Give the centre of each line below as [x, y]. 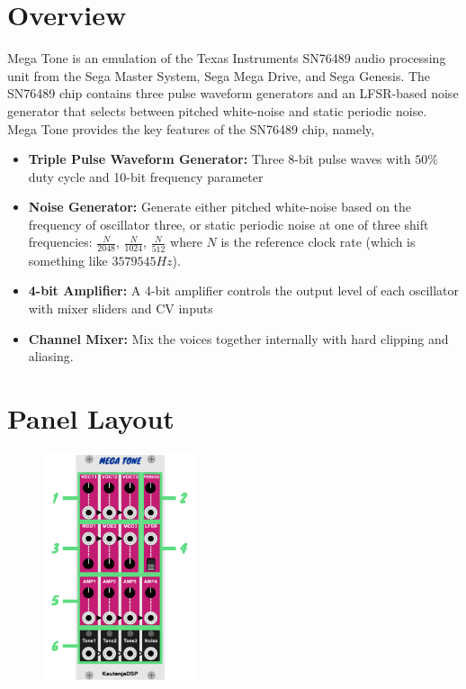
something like [68, 260]
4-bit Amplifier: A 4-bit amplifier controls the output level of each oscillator [244, 290]
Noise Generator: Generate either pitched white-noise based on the [220, 207]
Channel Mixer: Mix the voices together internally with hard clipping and [238, 338]
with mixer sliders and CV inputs [121, 308]
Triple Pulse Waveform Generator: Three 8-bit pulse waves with [220, 159]
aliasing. [51, 356]
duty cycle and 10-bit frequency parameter [146, 176]
